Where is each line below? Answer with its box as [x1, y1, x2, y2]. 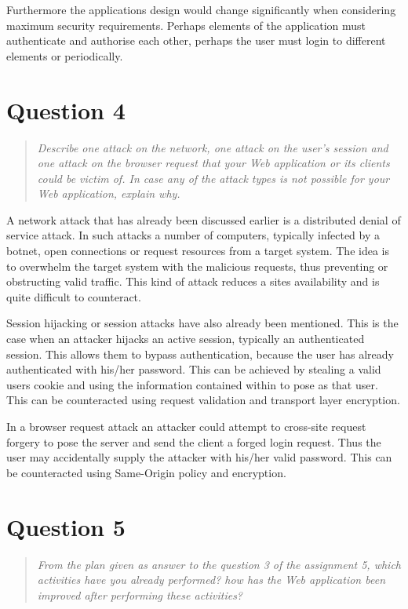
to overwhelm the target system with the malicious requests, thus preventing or [6, 257, 388, 274]
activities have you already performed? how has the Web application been [37, 571, 385, 588]
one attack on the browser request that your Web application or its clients [37, 155, 390, 171]
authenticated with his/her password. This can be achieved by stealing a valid [6, 361, 381, 377]
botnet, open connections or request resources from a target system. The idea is [6, 243, 389, 259]
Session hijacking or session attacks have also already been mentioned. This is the [6, 315, 399, 331]
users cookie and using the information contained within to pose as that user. [6, 376, 378, 392]
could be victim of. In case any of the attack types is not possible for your [37, 170, 390, 186]
